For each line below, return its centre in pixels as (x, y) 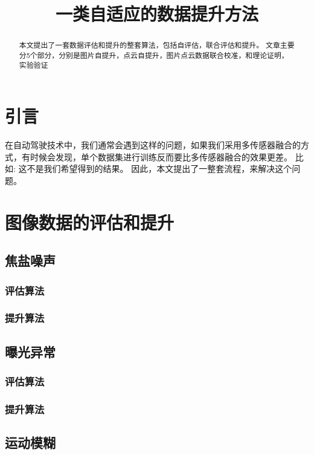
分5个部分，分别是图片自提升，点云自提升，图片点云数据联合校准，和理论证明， (154, 55)
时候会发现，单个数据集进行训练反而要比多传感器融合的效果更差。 (161, 156)
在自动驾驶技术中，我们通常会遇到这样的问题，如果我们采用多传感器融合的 (153, 145)
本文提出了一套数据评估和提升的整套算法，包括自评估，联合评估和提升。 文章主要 (157, 45)
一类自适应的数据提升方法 (157, 14)
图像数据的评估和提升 (90, 222)
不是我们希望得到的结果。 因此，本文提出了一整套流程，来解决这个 (159, 169)
